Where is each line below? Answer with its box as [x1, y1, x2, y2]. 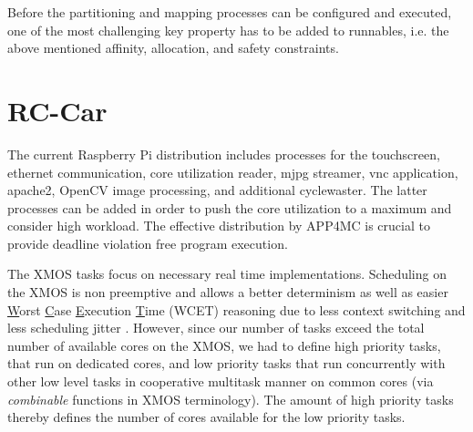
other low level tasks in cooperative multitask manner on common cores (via [7, 372, 434, 391]
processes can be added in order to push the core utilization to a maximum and [7, 198, 452, 217]
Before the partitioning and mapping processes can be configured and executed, [7, 3, 452, 21]
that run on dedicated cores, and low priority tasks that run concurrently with [7, 354, 446, 373]
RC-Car [7, 91, 108, 129]
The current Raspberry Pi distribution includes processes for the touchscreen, [7, 144, 440, 163]
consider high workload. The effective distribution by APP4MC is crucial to [7, 216, 430, 235]
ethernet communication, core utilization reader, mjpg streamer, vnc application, [7, 162, 458, 181]
